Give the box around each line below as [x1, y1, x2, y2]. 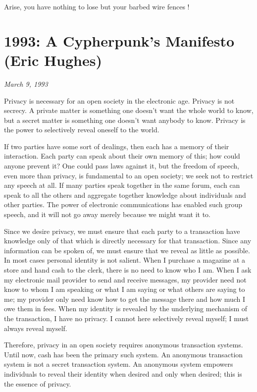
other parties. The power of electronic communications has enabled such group [4, 199, 243, 210]
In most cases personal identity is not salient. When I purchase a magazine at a [4, 255, 246, 265]
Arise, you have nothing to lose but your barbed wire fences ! [4, 1, 190, 11]
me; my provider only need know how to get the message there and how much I [4, 293, 246, 304]
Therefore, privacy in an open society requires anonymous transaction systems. [4, 339, 243, 350]
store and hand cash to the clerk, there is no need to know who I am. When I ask [4, 265, 252, 275]
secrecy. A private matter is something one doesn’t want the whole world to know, [4, 105, 254, 115]
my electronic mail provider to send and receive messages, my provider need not [4, 274, 247, 284]
